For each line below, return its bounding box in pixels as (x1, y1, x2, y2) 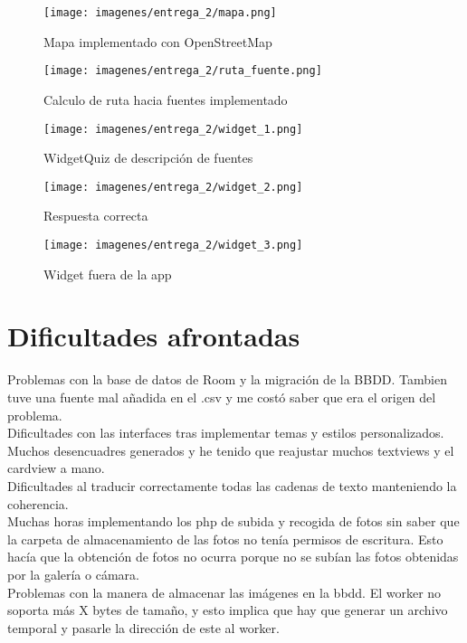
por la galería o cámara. (7, 564, 139, 583)
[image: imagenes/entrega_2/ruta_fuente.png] (43, 64, 322, 78)
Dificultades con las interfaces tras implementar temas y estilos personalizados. (7, 423, 444, 442)
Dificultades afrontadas (7, 317, 300, 355)
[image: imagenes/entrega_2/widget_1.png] (43, 122, 303, 136)
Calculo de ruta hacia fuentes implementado (43, 90, 288, 109)
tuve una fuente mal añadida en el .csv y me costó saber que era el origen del (7, 387, 436, 406)
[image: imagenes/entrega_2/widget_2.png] (43, 180, 303, 194)
